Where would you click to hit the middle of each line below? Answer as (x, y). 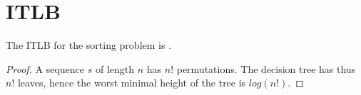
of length (115, 68)
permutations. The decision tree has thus (266, 68)
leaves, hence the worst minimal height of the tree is (132, 83)
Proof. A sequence (45, 68)
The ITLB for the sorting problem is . (89, 45)
